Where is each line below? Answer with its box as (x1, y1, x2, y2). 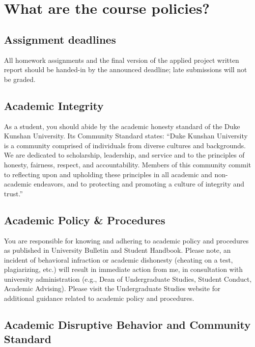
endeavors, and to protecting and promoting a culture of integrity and (33, 179, 245, 189)
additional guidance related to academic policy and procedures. (4, 293, 195, 303)
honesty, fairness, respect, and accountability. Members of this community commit (4, 159, 252, 169)
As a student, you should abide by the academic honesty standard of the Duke (4, 121, 240, 131)
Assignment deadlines (4, 31, 116, 47)
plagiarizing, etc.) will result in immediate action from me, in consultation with (4, 264, 243, 274)
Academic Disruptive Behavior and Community (4, 317, 251, 332)
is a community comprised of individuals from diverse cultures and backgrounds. (4, 140, 246, 150)
